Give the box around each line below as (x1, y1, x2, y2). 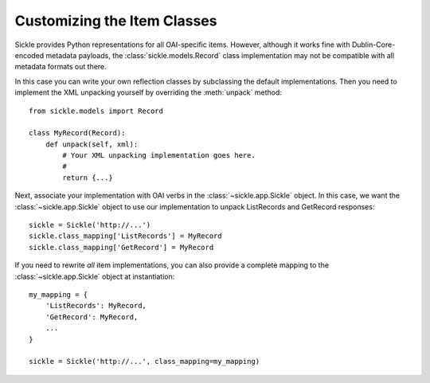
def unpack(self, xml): (45, 139, 139, 149)
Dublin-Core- (351, 40, 396, 49)
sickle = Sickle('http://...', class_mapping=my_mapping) (29, 357, 260, 366)
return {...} (62, 173, 113, 182)
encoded (14, 50, 45, 60)
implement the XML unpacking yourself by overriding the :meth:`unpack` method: (14, 88, 282, 97)
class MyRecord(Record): (29, 128, 126, 138)
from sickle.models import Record (29, 106, 163, 115)
